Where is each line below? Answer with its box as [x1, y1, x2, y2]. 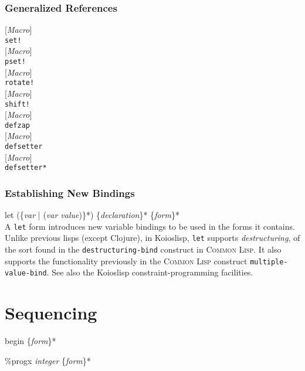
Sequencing [5, 301, 97, 325]
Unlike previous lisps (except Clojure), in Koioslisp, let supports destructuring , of [5, 232, 300, 244]
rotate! [5, 79, 35, 87]
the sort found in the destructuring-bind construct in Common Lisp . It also [5, 243, 282, 256]
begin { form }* [5, 335, 56, 347]
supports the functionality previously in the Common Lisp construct [5, 254, 248, 267]
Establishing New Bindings [5, 185, 135, 200]
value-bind [5, 269, 47, 278]
